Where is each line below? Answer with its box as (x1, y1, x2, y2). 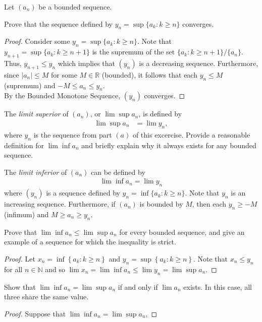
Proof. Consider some (4, 36, 70, 46)
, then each (192, 199, 227, 209)
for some (51, 69, 77, 80)
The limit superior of (4, 108, 69, 119)
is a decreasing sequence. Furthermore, (139, 57, 258, 68)
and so (45, 264, 65, 274)
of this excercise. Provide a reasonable (132, 129, 250, 140)
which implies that (58, 57, 115, 68)
